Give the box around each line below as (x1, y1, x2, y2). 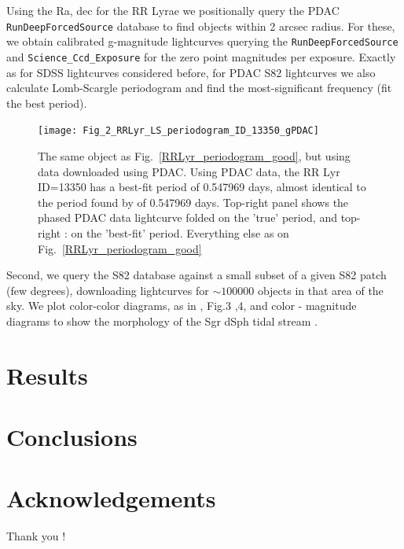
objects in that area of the (257, 282, 384, 298)
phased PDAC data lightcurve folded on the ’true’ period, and (38, 209, 337, 226)
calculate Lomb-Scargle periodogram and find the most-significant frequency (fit (6, 79, 392, 96)
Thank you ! (6, 528, 66, 544)
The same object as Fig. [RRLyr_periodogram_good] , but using (38, 148, 351, 164)
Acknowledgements (6, 482, 216, 514)
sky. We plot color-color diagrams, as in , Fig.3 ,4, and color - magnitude (6, 297, 357, 314)
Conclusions (6, 421, 138, 453)
